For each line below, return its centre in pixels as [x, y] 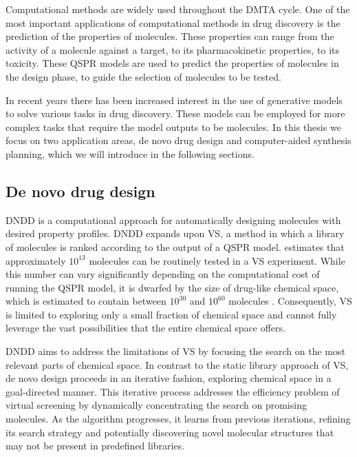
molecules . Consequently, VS [290, 301]
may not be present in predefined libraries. [95, 446]
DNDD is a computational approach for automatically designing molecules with [173, 220]
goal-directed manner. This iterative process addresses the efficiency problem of [173, 391]
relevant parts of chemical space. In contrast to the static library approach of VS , [177, 364]
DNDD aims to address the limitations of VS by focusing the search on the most [175, 351]
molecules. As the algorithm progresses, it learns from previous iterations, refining [178, 419]
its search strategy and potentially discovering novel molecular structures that [170, 432]
